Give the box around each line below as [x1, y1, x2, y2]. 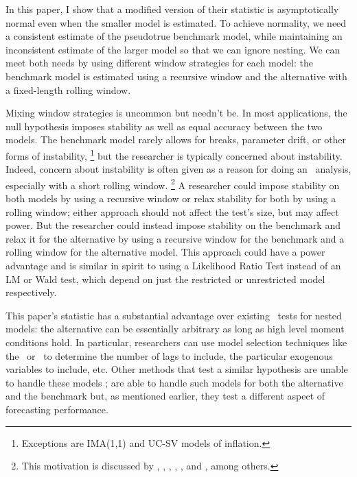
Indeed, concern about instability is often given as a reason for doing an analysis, [5, 162, 352, 176]
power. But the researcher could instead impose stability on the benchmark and [5, 218, 341, 232]
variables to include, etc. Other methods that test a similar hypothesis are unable [5, 362, 348, 376]
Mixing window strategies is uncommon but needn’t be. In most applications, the [5, 106, 347, 120]
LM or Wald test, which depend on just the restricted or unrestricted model [5, 271, 325, 286]
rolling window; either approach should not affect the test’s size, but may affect [5, 204, 339, 219]
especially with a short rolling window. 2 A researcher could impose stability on [5, 175, 340, 192]
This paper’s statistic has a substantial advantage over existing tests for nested [5, 308, 342, 322]
